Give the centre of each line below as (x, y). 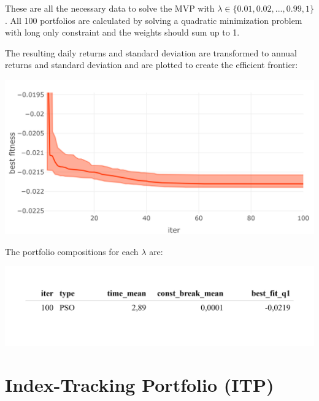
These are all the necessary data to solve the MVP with (110, 8)
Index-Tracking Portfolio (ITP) (140, 384)
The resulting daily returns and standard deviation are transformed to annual (151, 52)
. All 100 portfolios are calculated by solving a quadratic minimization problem (154, 20)
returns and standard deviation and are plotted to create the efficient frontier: (152, 65)
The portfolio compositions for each (72, 251)
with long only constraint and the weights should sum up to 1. (122, 32)
